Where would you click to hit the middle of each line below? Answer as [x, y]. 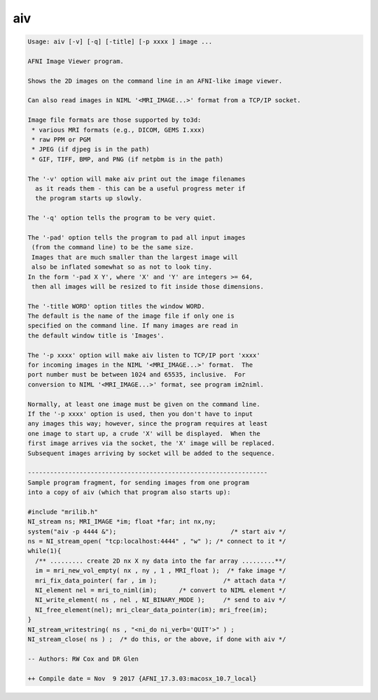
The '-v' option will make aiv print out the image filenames [136, 179]
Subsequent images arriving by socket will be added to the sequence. [152, 453]
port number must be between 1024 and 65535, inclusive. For [136, 375]
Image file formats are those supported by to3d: [114, 120]
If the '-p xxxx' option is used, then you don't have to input [140, 414]
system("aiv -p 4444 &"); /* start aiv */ [157, 531]
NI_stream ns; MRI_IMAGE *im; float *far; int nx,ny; [122, 522]
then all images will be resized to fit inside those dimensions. [148, 286]
